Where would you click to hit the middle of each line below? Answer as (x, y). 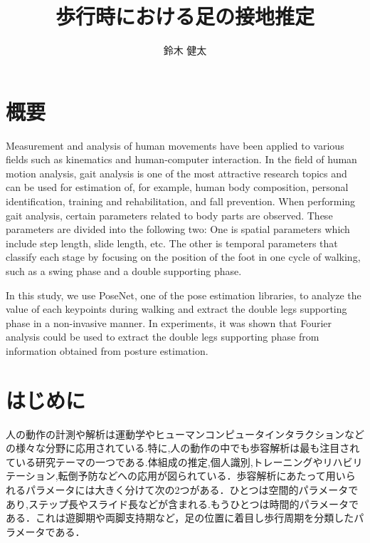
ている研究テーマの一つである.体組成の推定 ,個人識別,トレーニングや (164, 461)
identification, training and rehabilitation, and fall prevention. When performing (181, 201)
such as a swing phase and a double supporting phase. (124, 271)
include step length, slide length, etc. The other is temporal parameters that (172, 243)
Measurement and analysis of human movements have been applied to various (175, 145)
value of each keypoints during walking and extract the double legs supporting (176, 309)
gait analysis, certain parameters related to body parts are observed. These (169, 215)
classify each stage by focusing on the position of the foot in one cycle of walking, (183, 257)
